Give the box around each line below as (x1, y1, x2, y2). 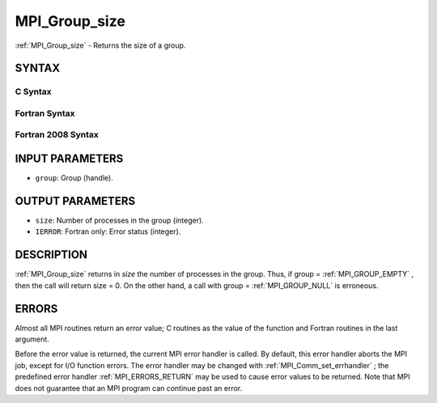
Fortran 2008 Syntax (15, 129, 99, 141)
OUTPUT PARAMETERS (15, 194, 136, 208)
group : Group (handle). (35, 173, 113, 183)
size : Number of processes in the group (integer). (35, 215, 204, 226)
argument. (15, 334, 50, 344)
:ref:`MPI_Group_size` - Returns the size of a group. (15, 40, 186, 50)
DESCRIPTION (15, 248, 88, 262)
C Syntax (15, 86, 52, 97)
